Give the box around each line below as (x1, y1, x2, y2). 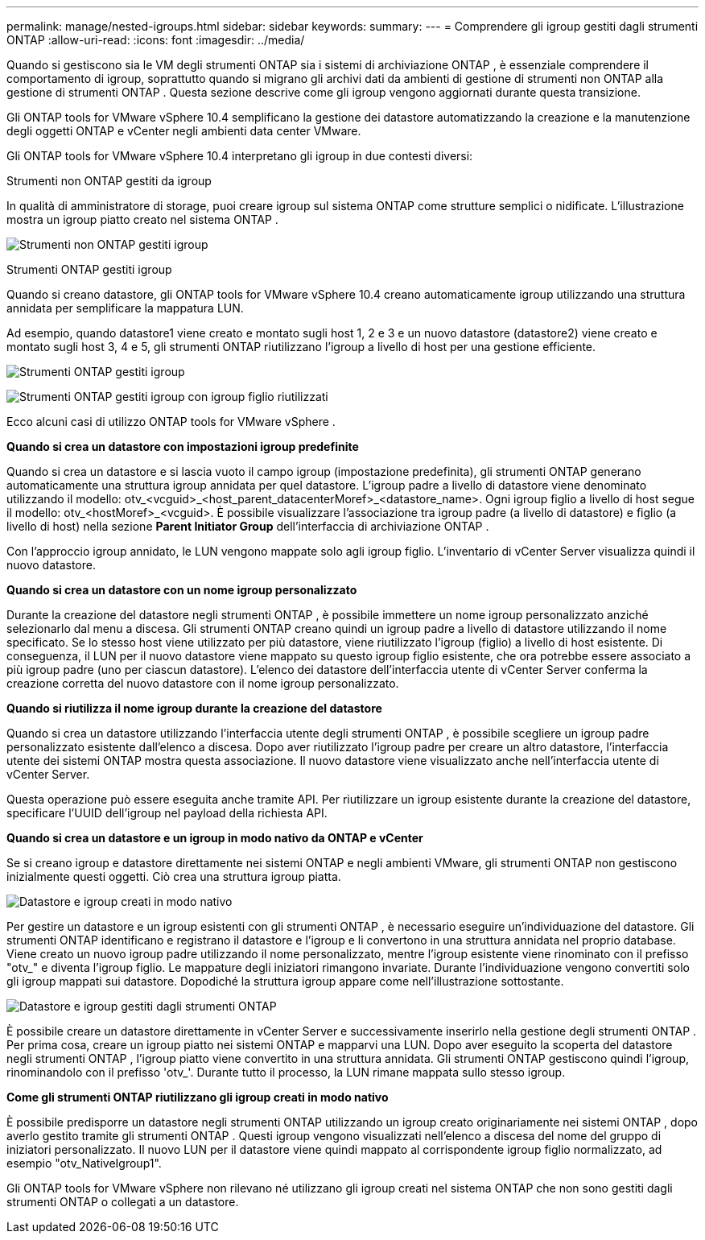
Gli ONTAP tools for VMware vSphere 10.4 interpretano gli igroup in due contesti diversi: (6, 149, 473, 163)
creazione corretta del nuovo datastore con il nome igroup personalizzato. (6, 676, 399, 690)
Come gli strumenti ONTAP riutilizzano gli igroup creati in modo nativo (6, 1090, 389, 1104)
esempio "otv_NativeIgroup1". (6, 1156, 162, 1170)
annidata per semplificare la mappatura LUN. (6, 301, 244, 315)
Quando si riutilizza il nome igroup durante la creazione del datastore (6, 701, 382, 715)
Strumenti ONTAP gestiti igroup (6, 262, 172, 276)
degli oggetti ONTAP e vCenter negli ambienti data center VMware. (6, 124, 361, 138)
